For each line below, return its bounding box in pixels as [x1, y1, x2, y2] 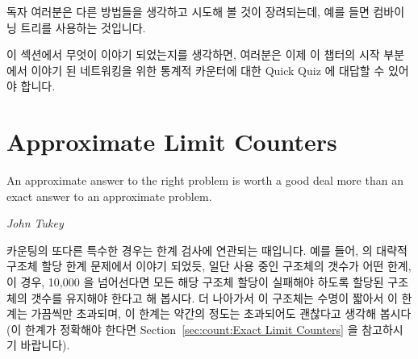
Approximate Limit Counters [6, 125, 337, 158]
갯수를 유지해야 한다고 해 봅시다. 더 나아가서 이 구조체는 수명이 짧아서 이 [31, 289, 398, 306]
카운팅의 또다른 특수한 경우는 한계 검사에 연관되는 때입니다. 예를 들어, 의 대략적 [6, 241, 408, 258]
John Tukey [6, 215, 64, 232]
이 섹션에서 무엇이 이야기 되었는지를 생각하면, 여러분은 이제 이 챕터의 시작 [6, 46, 380, 63]
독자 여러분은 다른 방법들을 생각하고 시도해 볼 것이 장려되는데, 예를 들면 [6, 3, 370, 19]
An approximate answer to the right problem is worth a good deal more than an [6, 172, 403, 189]
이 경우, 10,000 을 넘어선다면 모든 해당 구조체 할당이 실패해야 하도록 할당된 [6, 273, 384, 290]
